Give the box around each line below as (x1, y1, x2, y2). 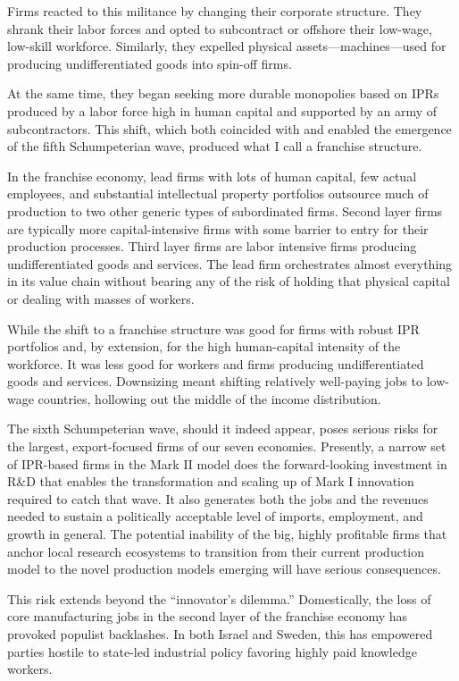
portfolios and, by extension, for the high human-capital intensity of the (7, 337, 401, 356)
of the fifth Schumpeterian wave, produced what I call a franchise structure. (7, 137, 422, 156)
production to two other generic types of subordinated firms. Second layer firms (7, 201, 443, 220)
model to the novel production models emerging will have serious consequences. (7, 559, 441, 578)
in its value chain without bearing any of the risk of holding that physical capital (7, 272, 450, 290)
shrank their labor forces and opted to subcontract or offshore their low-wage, (7, 19, 432, 38)
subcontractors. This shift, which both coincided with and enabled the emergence (7, 119, 452, 138)
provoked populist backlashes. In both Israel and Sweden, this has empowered (7, 625, 433, 643)
